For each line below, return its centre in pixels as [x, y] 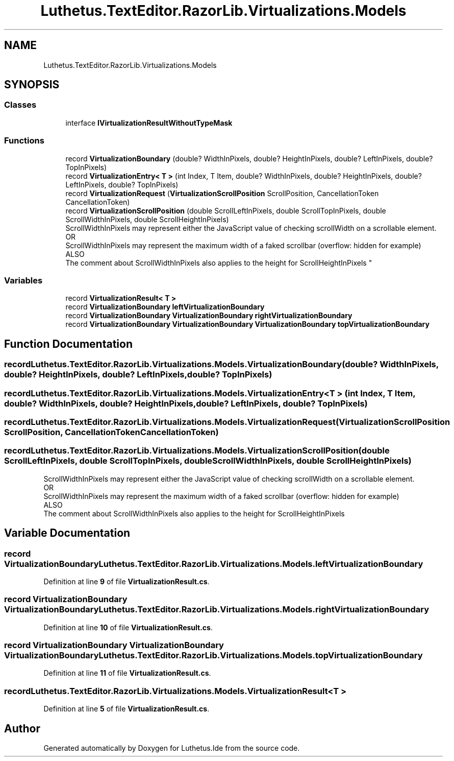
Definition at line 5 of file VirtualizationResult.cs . [127, 709]
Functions [24, 141]
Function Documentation [68, 344]
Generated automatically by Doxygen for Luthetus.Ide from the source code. [172, 748]
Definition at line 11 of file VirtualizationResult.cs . [127, 673]
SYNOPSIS [32, 85]
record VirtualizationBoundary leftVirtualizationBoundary [165, 307]
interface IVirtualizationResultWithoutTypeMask [149, 123]
